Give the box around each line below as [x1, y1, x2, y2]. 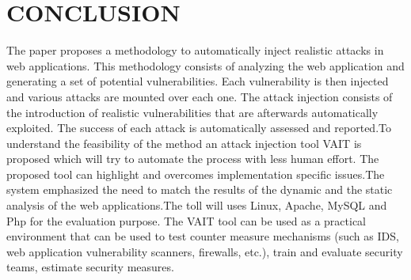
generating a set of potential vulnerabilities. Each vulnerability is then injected [6, 73, 389, 89]
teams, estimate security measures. [6, 259, 174, 275]
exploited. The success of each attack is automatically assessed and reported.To [6, 119, 391, 136]
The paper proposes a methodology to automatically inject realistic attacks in [6, 42, 384, 59]
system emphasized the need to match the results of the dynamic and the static [6, 181, 393, 198]
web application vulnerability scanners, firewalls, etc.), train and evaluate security [6, 243, 403, 259]
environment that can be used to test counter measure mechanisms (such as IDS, [6, 228, 399, 244]
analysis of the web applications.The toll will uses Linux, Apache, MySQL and [6, 197, 387, 214]
